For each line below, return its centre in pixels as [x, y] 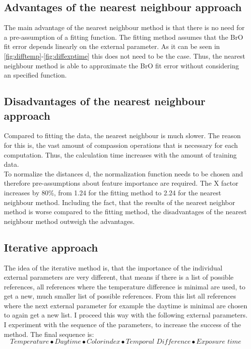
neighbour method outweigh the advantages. [69, 221]
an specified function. [35, 75]
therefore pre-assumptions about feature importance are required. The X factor [121, 183]
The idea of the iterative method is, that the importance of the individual [113, 267]
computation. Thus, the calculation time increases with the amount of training [120, 154]
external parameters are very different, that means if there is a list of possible [119, 277]
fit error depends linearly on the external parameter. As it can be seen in [112, 46]
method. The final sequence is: [49, 334]
